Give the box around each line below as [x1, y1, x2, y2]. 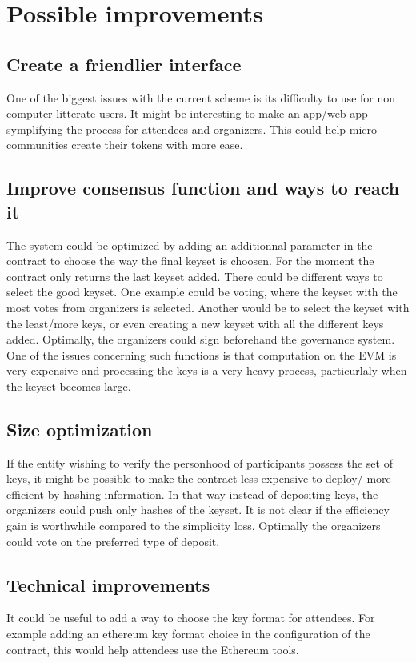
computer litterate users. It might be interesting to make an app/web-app [6, 105, 368, 122]
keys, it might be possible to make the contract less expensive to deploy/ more [6, 470, 391, 487]
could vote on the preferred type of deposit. [6, 532, 220, 549]
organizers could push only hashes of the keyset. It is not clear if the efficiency [6, 501, 390, 518]
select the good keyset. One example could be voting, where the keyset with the [6, 283, 398, 300]
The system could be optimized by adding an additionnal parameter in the [6, 236, 373, 253]
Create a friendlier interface [6, 51, 242, 76]
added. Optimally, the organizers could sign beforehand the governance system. [6, 331, 395, 348]
